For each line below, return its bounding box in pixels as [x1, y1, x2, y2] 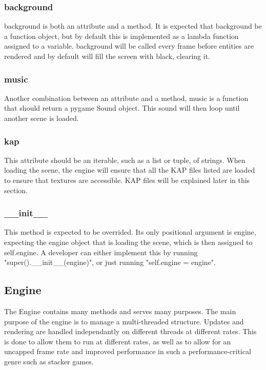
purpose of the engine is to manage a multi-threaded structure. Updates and [4, 316, 244, 326]
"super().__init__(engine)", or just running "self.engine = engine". [4, 257, 216, 268]
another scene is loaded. [4, 113, 79, 123]
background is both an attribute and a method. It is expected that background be [4, 20, 262, 31]
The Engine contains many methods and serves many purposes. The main [4, 305, 236, 316]
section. [4, 184, 28, 195]
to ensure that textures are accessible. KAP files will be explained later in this [4, 175, 250, 185]
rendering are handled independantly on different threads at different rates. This [4, 326, 257, 337]
